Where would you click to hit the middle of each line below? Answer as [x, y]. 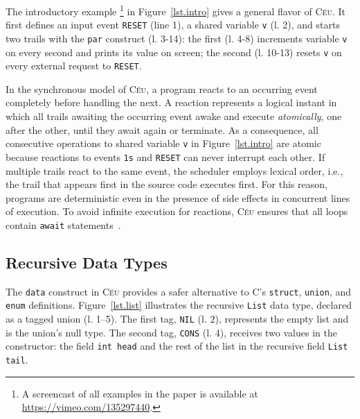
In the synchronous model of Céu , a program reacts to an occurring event [162, 88]
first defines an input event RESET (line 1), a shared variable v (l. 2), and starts [173, 25]
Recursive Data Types [87, 262]
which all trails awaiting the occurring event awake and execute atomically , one [174, 116]
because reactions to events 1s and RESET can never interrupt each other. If [165, 156]
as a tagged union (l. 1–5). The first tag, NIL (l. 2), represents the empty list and [177, 319]
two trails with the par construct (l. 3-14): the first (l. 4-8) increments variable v [177, 38]
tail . [17, 360]
